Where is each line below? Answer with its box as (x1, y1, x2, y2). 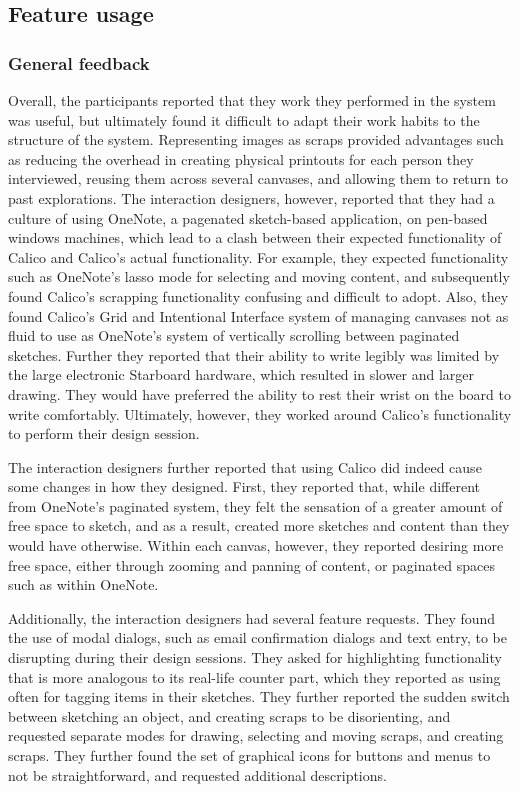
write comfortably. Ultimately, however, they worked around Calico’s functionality (8, 403, 512, 424)
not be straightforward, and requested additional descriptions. (8, 764, 387, 785)
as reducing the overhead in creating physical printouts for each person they (8, 148, 474, 169)
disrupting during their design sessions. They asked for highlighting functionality (8, 647, 502, 668)
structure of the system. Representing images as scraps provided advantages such (8, 129, 504, 150)
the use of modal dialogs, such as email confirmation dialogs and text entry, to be (8, 627, 508, 648)
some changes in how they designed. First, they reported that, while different (8, 476, 480, 497)
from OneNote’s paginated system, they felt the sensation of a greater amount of (8, 495, 503, 516)
